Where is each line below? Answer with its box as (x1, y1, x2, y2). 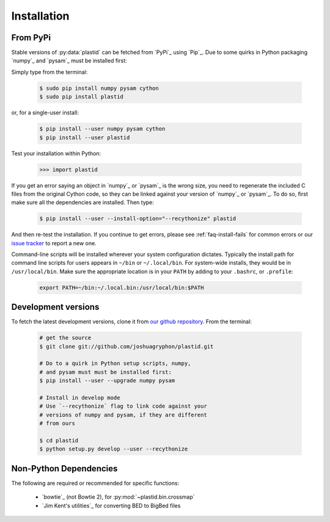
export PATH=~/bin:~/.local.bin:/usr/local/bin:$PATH (39, 284, 204, 291)
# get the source (39, 334, 92, 342)
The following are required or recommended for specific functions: (11, 479, 180, 487)
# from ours (39, 420, 76, 427)
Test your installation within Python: (11, 150, 101, 157)
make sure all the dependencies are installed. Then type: (11, 199, 154, 206)
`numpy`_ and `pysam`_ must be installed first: (11, 57, 128, 64)
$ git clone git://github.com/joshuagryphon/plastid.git (39, 343, 214, 350)
